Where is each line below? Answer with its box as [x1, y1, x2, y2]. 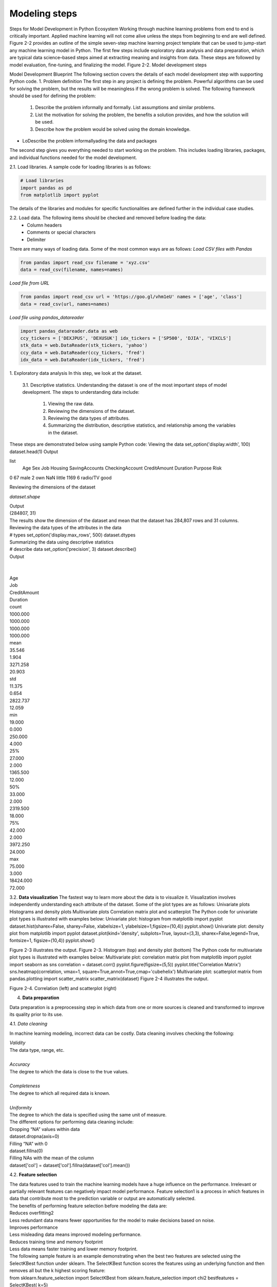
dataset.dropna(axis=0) [9, 1133, 60, 1140]
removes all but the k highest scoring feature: [9, 1267, 106, 1274]
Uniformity [9, 1104, 32, 1110]
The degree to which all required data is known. [9, 1090, 110, 1096]
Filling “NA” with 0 [9, 1140, 48, 1146]
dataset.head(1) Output [9, 448, 58, 455]
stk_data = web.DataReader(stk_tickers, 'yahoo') [20, 342, 148, 349]
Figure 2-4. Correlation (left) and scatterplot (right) [9, 985, 117, 991]
